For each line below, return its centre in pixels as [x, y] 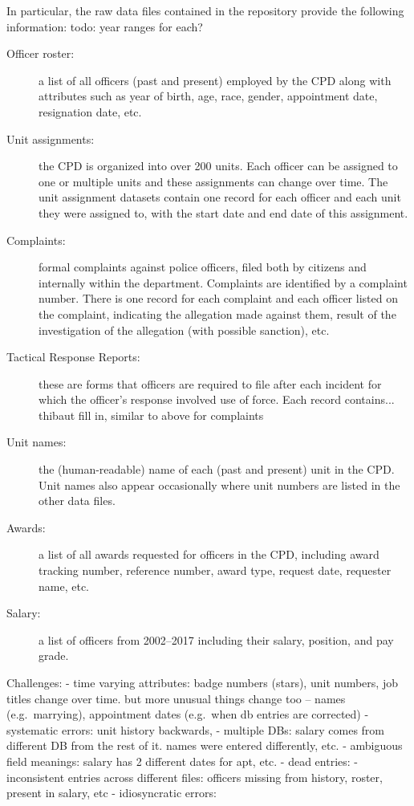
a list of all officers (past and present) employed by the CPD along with [215, 80]
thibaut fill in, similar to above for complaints [151, 415]
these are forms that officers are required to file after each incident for [210, 383]
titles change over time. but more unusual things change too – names [176, 698]
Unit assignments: [51, 138]
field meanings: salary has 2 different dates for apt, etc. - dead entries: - [183, 761]
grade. [54, 655]
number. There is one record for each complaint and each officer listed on [218, 298]
